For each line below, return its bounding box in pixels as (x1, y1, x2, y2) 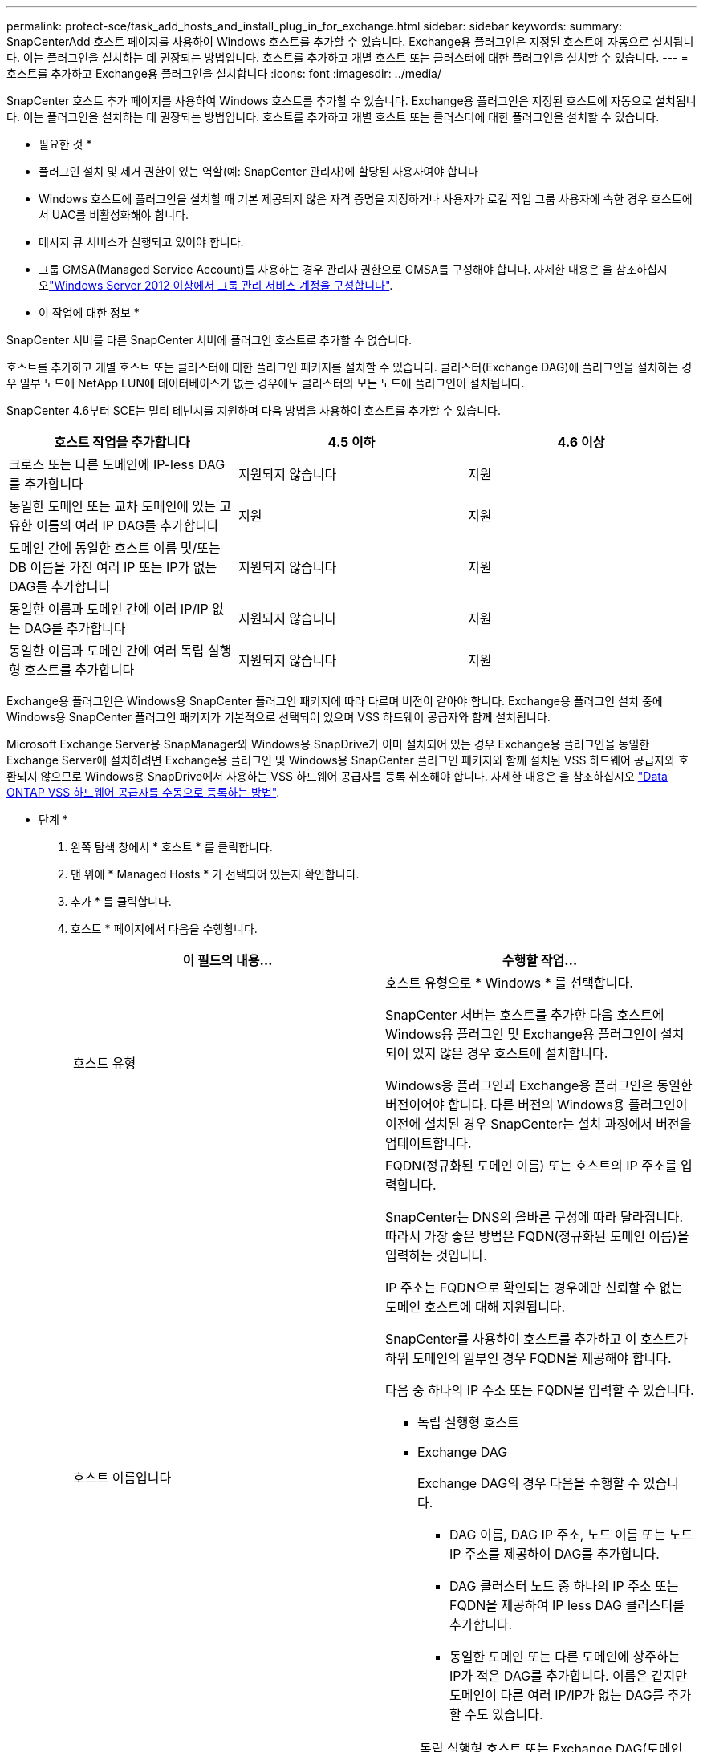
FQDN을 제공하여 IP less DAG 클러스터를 (449, 1597, 685, 1613)
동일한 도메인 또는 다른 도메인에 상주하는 (449, 1649, 681, 1665)
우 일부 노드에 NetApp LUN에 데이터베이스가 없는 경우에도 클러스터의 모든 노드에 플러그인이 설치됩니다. (6, 376, 525, 390)
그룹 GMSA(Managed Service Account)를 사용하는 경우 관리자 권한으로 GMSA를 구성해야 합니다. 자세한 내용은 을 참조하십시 (39, 262, 668, 276)
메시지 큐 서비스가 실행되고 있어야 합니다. (39, 235, 244, 249)
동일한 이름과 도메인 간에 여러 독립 (9, 643, 205, 659)
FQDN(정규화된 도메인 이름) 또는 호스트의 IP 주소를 (385, 1158, 677, 1174)
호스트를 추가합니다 (24, 662, 135, 678)
